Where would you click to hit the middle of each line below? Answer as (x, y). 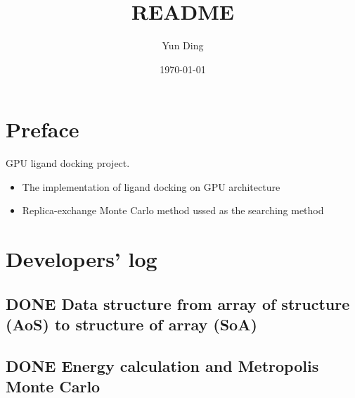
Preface (43, 129)
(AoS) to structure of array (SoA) (131, 324)
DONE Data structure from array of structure (178, 303)
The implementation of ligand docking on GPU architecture (151, 186)
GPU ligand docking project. (68, 163)
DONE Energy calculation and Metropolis (162, 365)
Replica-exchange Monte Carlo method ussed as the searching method (173, 210)
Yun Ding (183, 45)
